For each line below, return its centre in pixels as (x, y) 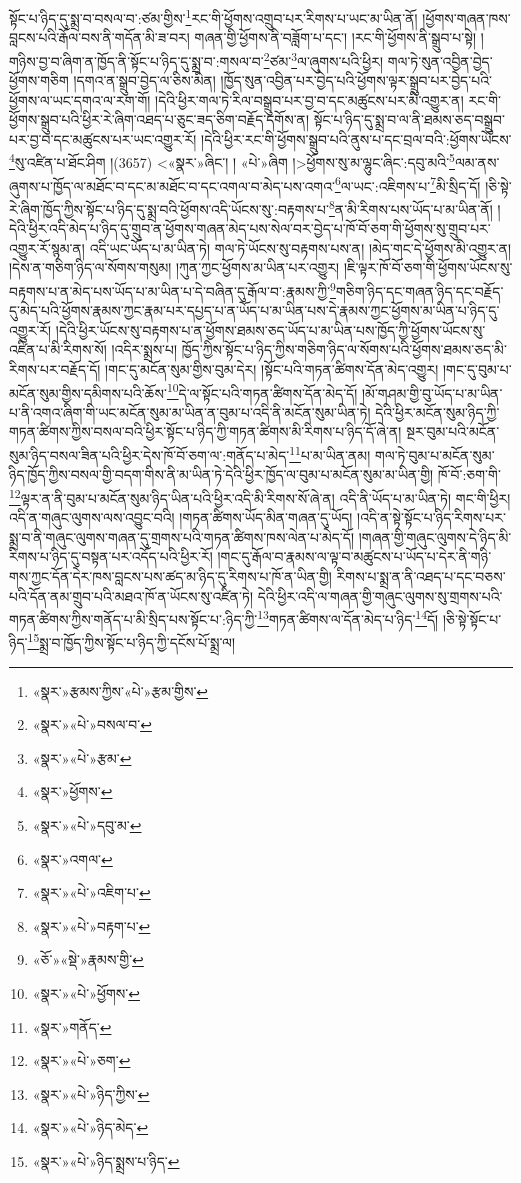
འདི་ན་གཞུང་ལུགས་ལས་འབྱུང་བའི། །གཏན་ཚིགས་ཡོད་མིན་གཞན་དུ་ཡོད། (181, 517)
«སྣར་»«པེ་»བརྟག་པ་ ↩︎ (91, 925)
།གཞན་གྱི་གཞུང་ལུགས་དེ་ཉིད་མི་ (435, 536)
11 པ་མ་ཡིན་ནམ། (330, 453)
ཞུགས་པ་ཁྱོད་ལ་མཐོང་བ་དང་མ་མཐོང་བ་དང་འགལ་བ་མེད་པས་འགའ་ (172, 185)
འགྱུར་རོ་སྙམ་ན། (47, 247)
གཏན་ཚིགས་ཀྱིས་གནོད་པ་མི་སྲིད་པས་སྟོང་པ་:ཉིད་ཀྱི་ (133, 618)
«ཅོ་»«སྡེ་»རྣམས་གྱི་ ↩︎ (88, 959)
